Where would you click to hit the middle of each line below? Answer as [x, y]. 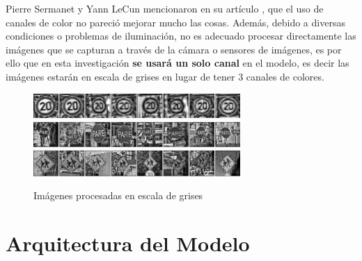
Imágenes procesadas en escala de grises [118, 195]
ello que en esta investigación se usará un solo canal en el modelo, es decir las [178, 63]
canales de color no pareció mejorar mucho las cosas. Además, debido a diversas [175, 22]
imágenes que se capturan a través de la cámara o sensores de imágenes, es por [174, 49]
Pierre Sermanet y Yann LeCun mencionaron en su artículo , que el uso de [165, 8]
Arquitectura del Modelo [128, 243]
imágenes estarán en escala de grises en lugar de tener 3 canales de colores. [165, 76]
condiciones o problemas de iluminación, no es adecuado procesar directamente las [181, 36]
